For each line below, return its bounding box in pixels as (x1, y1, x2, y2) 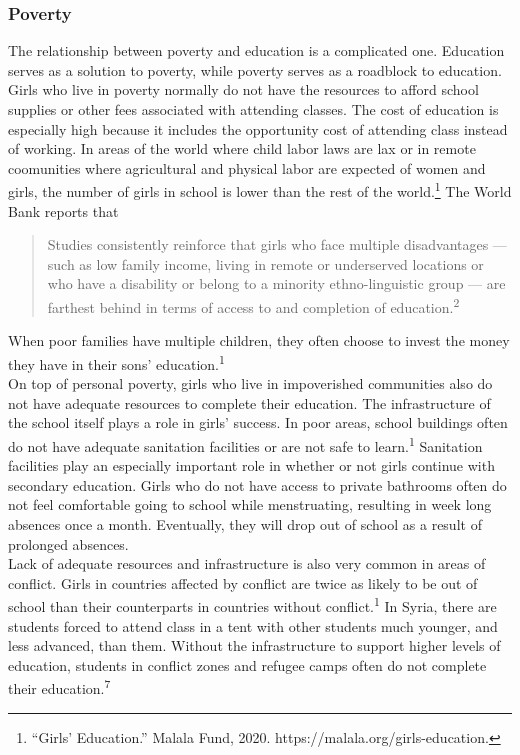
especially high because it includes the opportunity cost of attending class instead (8, 118, 508, 139)
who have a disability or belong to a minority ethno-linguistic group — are (47, 273, 506, 294)
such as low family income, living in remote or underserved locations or (47, 253, 484, 274)
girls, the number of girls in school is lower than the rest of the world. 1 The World (8, 178, 512, 202)
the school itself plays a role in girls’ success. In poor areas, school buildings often (8, 412, 508, 433)
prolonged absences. (8, 533, 129, 554)
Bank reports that (8, 200, 119, 221)
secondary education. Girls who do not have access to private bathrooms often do (8, 474, 507, 495)
